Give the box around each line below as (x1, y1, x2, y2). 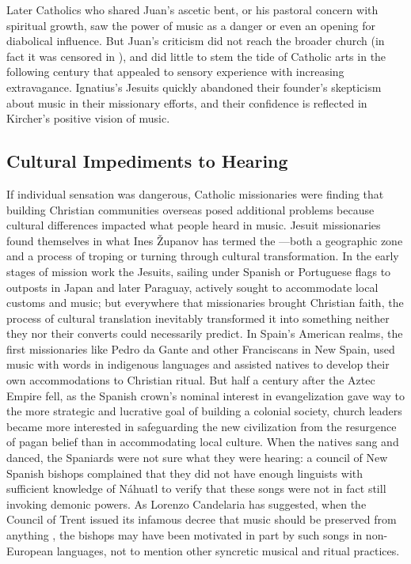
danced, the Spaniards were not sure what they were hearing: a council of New (6, 449, 388, 466)
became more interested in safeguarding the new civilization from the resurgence (6, 418, 397, 434)
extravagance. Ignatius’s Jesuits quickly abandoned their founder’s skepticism (6, 78, 382, 95)
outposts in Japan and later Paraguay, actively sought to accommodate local (6, 278, 379, 295)
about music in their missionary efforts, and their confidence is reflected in (6, 94, 367, 111)
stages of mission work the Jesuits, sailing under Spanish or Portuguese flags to (6, 263, 391, 279)
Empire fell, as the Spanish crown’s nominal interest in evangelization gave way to (6, 387, 405, 403)
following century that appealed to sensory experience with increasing (6, 63, 344, 80)
